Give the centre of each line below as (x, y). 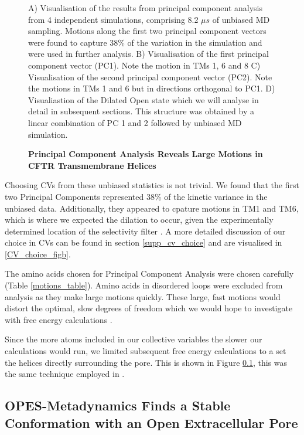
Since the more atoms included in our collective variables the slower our (134, 339)
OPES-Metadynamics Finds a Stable (118, 405)
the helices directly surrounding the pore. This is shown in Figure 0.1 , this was (146, 362)
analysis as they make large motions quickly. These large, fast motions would (143, 296)
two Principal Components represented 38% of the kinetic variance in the (136, 196)
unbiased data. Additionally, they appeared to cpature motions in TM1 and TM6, (152, 208)
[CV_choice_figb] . (38, 254)
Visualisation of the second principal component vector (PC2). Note (150, 77)
